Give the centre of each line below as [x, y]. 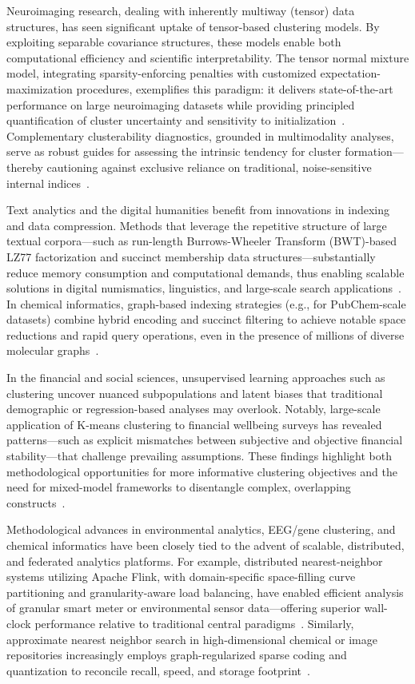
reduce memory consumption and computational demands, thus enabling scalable [206, 272]
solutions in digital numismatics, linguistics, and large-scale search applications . [204, 288]
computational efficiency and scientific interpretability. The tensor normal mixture [208, 57]
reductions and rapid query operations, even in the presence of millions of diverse [206, 334]
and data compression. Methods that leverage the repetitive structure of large [197, 225]
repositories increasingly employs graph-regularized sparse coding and [177, 655]
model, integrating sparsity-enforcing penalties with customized [162, 73]
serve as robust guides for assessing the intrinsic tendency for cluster [174, 151]
